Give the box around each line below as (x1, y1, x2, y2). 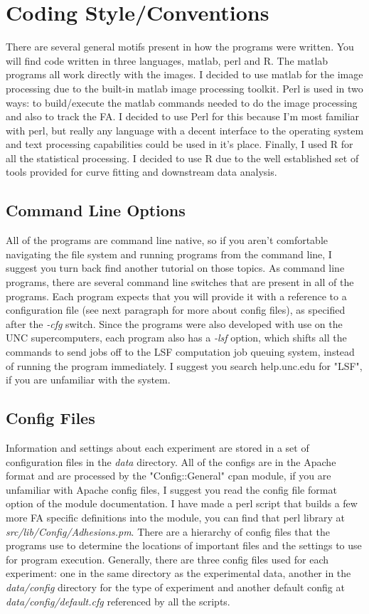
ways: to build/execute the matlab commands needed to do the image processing (6, 95, 358, 110)
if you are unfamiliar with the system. (6, 372, 171, 387)
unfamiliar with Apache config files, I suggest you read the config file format (6, 482, 337, 497)
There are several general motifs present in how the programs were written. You (6, 39, 354, 54)
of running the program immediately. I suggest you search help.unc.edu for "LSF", (6, 358, 363, 373)
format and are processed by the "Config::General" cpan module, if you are (6, 468, 331, 483)
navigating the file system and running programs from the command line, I (6, 246, 332, 261)
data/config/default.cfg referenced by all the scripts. (6, 593, 230, 608)
